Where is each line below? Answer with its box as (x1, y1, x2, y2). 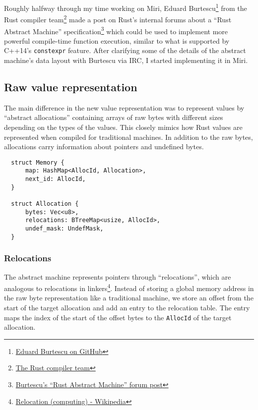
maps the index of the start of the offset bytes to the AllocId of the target (4, 312, 232, 322)
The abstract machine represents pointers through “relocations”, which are (4, 271, 231, 282)
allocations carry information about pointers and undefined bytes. (4, 141, 204, 152)
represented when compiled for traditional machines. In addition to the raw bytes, (4, 131, 253, 142)
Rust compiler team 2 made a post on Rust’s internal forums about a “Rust (4, 13, 232, 24)
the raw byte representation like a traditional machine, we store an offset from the (4, 293, 254, 303)
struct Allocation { (11, 200, 79, 208)
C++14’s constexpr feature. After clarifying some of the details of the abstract (4, 45, 246, 56)
